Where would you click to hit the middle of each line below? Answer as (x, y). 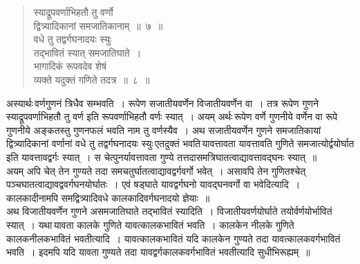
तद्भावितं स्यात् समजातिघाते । (87, 52)
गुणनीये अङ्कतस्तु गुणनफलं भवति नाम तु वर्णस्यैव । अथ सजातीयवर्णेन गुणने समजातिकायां (164, 130)
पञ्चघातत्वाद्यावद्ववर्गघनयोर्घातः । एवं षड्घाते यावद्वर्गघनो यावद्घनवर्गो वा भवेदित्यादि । (153, 184)
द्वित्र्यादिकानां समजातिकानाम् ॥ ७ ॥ (98, 25)
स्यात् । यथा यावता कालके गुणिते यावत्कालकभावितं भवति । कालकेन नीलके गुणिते (150, 224)
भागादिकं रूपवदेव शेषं (70, 66)
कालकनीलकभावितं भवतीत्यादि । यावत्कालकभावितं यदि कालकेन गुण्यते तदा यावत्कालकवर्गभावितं (173, 238)
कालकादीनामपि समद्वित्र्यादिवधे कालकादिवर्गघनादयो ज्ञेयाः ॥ (108, 197)
